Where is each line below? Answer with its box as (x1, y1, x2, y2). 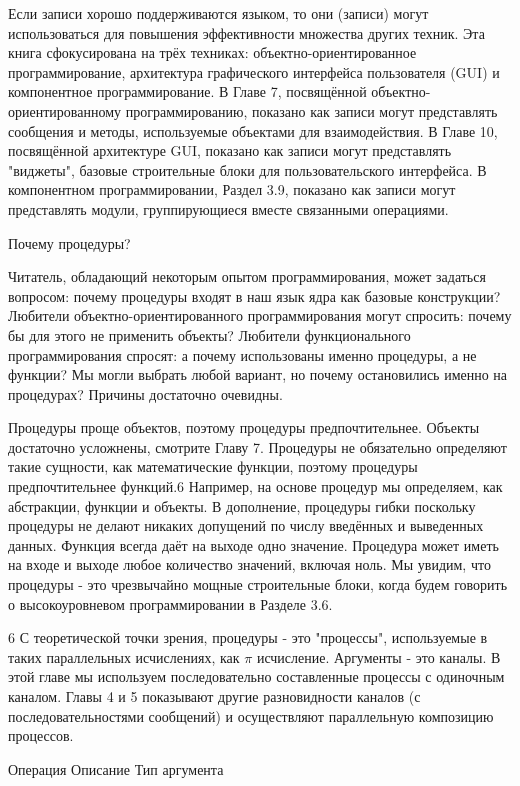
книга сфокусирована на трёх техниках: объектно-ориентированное (8, 42, 417, 63)
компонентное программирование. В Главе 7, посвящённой (8, 81, 367, 102)
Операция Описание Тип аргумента (8, 758, 224, 779)
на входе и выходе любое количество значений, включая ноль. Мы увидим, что (8, 554, 491, 575)
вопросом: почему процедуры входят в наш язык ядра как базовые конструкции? (8, 285, 501, 306)
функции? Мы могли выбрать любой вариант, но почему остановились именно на (8, 364, 508, 385)
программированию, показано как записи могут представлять (125, 100, 498, 121)
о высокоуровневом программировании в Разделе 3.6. (8, 593, 333, 614)
